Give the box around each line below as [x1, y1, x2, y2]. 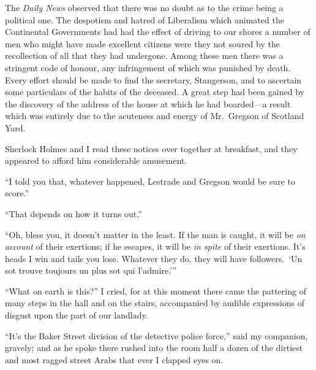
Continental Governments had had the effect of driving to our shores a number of [5, 25, 310, 38]
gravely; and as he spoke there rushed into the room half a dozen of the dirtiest [5, 341, 303, 354]
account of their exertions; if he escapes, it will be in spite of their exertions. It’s [5, 240, 306, 253]
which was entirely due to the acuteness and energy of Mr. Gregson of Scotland [5, 109, 304, 122]
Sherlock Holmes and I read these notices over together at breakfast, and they [5, 142, 298, 155]
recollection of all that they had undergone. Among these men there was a [5, 49, 284, 62]
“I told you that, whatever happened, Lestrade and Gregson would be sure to [5, 174, 295, 187]
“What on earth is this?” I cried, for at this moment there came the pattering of [5, 284, 306, 297]
